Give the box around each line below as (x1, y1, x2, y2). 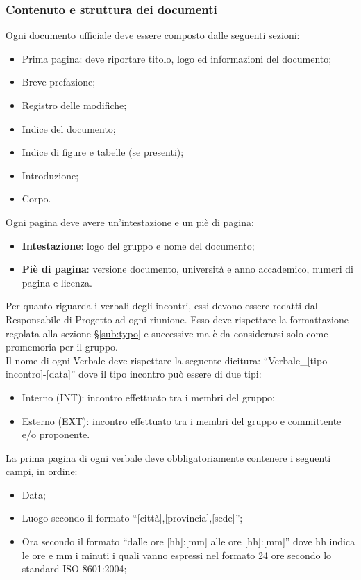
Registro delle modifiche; (22, 98, 127, 112)
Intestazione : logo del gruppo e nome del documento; (22, 238, 255, 252)
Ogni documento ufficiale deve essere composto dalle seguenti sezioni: (6, 28, 300, 42)
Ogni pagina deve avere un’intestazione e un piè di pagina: (6, 214, 254, 229)
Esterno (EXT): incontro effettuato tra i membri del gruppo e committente (22, 413, 342, 428)
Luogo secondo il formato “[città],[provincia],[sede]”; (22, 510, 243, 525)
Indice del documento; (22, 121, 116, 136)
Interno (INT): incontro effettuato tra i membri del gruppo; (22, 389, 276, 404)
